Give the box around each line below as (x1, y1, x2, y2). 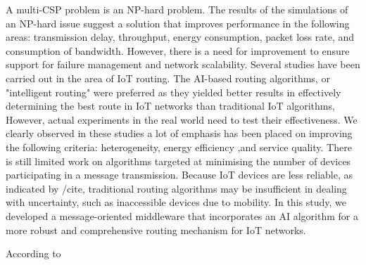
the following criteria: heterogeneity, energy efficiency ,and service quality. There (6, 139, 352, 154)
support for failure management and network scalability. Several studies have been (6, 57, 360, 72)
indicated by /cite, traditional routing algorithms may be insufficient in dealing (6, 181, 347, 195)
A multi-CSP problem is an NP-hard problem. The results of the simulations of (6, 2, 348, 16)
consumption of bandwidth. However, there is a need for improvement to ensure (6, 43, 350, 58)
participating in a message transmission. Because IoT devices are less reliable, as (6, 167, 353, 182)
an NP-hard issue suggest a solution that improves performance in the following (6, 15, 350, 30)
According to (6, 246, 61, 261)
